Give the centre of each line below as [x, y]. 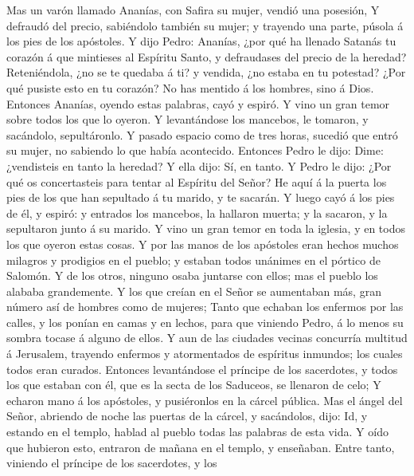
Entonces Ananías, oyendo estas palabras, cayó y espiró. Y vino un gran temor [198, 103]
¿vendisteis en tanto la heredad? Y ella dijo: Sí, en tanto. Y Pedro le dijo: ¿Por [199, 165]
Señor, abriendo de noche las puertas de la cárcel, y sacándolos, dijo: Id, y [187, 416]
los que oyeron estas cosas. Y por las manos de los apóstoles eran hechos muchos [203, 244]
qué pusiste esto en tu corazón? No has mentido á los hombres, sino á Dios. [190, 87]
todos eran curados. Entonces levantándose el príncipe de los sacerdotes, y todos [202, 369]
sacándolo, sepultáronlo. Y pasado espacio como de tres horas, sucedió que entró [202, 134]
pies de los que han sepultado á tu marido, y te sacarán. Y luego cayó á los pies [201, 197]
